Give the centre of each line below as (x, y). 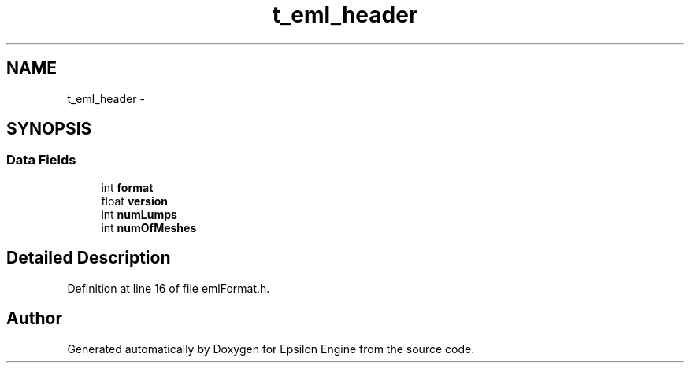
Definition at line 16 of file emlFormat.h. (169, 288)
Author (34, 319)
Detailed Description (89, 258)
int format (127, 187)
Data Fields (41, 160)
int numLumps (139, 214)
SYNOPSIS (49, 129)
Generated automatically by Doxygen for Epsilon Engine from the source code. (271, 349)
